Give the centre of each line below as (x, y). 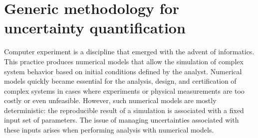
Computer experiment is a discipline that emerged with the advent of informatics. (129, 52)
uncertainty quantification (95, 28)
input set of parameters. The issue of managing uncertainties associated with (122, 120)
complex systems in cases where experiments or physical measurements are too (124, 90)
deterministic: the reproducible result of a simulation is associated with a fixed (124, 110)
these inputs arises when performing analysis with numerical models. (109, 130)
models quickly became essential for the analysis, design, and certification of (120, 81)
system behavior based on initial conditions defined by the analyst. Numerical (123, 71)
